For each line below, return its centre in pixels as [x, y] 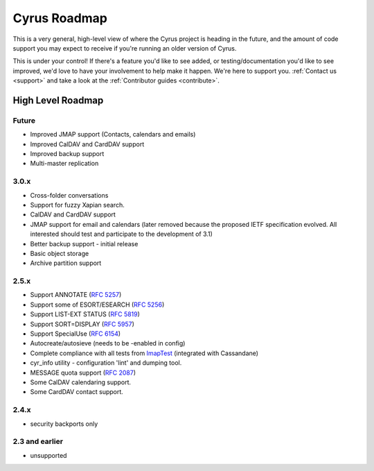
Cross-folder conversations [69, 195]
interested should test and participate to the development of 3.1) [121, 234]
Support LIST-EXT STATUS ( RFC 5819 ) [85, 314]
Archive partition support [66, 263]
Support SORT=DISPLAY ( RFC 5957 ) [82, 324]
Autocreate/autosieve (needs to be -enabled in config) [108, 343]
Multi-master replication [64, 164]
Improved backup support [67, 154]
